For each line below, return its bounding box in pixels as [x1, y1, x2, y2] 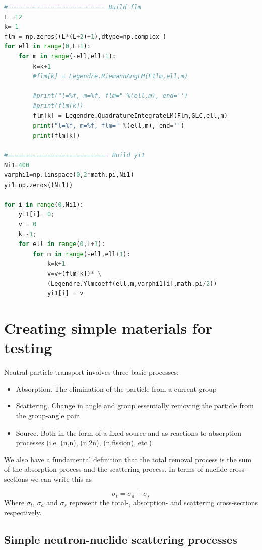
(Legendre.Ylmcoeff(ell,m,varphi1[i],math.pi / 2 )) [47, 280, 217, 287]
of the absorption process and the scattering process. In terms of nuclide [4, 464, 227, 474]
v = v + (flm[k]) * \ [47, 270, 102, 278]
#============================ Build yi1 [4, 151, 145, 159]
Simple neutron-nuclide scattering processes [4, 531, 237, 547]
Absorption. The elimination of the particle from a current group [16, 383, 217, 394]
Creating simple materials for [4, 318, 213, 338]
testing [4, 337, 52, 358]
